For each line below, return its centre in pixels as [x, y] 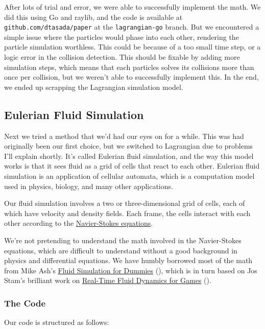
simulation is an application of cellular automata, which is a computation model [129, 175]
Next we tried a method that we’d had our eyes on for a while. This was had [124, 136]
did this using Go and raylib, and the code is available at [93, 17]
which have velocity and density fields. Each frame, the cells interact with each [127, 213]
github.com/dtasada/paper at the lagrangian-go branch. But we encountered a [132, 27]
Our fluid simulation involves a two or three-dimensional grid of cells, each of [125, 203]
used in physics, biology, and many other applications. [89, 186]
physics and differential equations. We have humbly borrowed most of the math [128, 260]
